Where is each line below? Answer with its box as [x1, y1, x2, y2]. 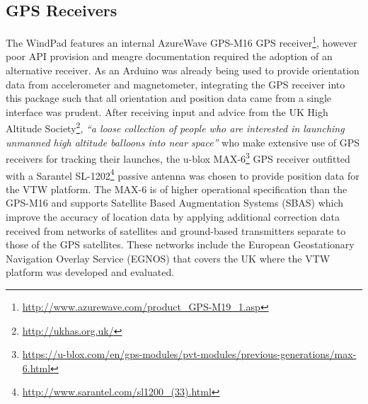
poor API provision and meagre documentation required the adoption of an [6, 49, 333, 64]
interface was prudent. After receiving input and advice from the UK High [6, 104, 328, 119]
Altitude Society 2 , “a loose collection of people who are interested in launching [6, 119, 345, 136]
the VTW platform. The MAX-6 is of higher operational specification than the [6, 181, 347, 196]
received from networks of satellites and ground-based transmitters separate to [6, 223, 346, 238]
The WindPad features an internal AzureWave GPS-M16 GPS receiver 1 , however [6, 33, 357, 50]
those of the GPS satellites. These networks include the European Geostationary [6, 237, 355, 252]
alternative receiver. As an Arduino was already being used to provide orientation [6, 63, 360, 78]
